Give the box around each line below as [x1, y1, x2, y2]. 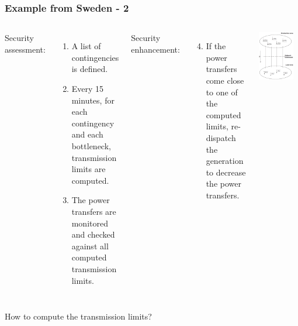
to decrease [206, 166, 246, 178]
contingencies [71, 51, 119, 63]
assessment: [5, 43, 46, 55]
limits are [71, 163, 106, 175]
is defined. [71, 63, 108, 75]
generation [206, 155, 244, 167]
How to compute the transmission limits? [5, 310, 152, 322]
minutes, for [71, 94, 115, 106]
